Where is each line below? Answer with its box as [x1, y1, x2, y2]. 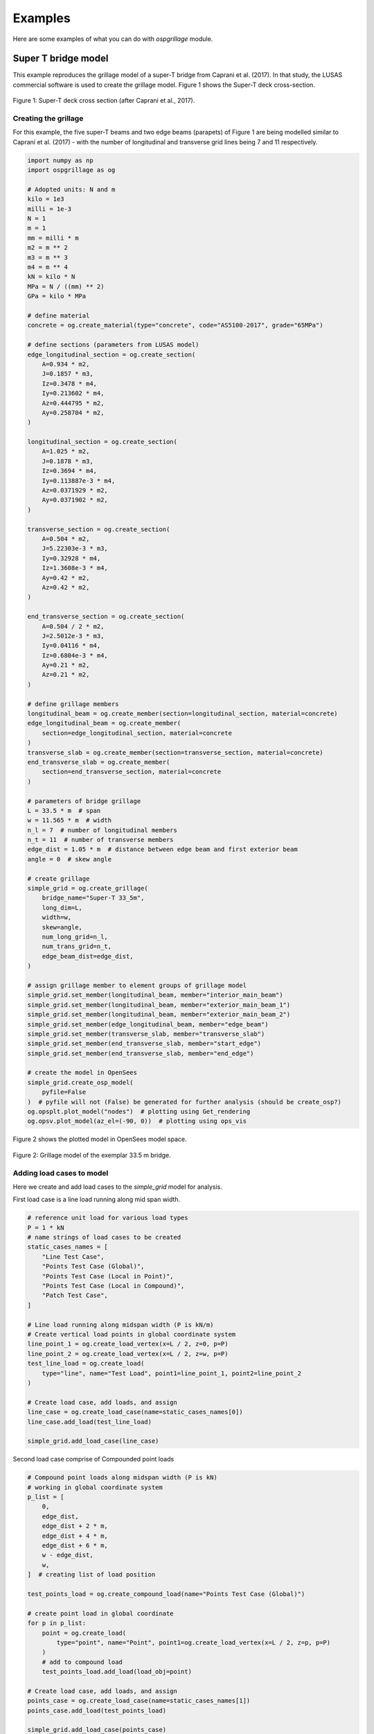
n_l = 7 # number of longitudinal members [27, 826, 178, 834]
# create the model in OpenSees [27, 1069, 138, 1076]
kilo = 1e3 [27, 195, 64, 203]
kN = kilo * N [27, 273, 75, 281]
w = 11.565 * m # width [27, 816, 112, 825]
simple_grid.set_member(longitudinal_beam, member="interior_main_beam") [27, 991, 283, 999]
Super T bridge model [12, 53, 109, 65]
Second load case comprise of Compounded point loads [12, 1455, 175, 1463]
